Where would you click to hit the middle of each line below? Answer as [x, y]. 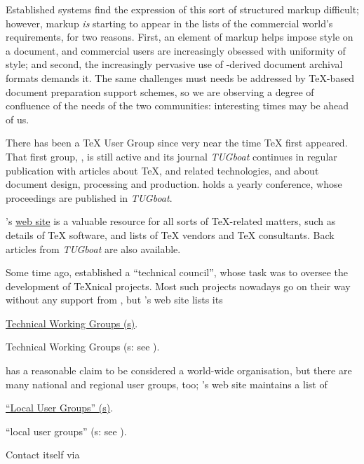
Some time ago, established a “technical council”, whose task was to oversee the [177, 272]
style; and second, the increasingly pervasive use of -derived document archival [174, 64]
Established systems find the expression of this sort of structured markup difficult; [183, 9]
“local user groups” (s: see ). [66, 431]
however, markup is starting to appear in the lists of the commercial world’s [169, 23]
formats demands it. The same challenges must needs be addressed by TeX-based [180, 77]
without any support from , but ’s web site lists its [114, 300]
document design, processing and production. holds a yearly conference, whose [174, 184]
